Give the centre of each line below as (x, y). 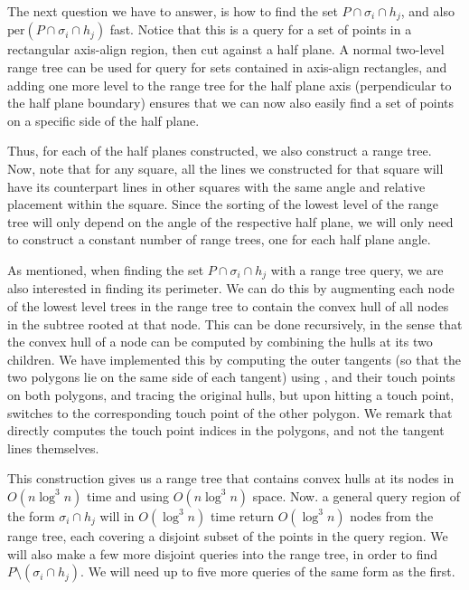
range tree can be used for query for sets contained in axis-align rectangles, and (227, 67)
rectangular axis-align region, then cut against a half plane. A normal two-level (226, 49)
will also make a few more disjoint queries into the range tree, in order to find (223, 553)
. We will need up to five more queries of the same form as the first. (268, 571)
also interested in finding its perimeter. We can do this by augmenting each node (231, 288)
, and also (427, 11)
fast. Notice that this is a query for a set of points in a (261, 29)
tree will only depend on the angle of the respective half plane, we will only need (230, 221)
